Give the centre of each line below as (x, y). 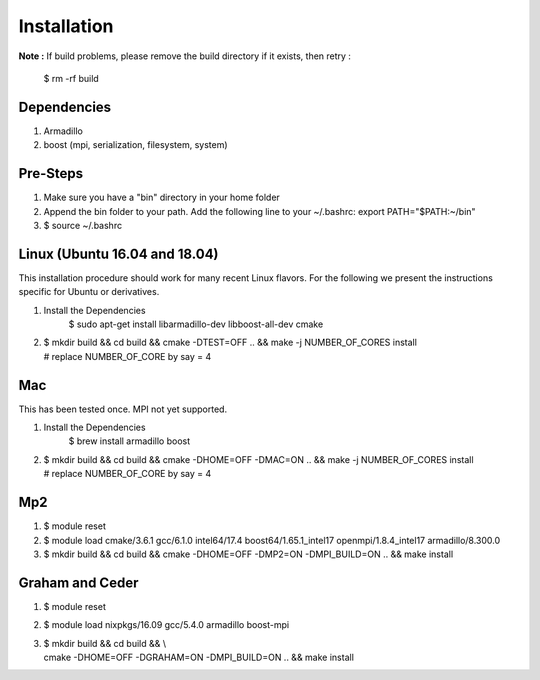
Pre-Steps (51, 173)
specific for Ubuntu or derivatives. (89, 292)
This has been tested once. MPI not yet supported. (123, 409)
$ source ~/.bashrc (83, 225)
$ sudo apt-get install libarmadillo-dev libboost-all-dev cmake (196, 324)
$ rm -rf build (71, 78)
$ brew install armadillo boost (129, 441)
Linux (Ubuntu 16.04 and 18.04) (118, 253)
